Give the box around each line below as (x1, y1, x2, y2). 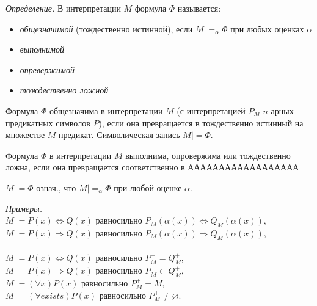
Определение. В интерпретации (5, 2, 121, 14)
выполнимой (20, 43, 64, 56)
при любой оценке (114, 181, 182, 194)
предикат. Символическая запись (59, 128, 180, 141)
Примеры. (5, 202, 43, 214)
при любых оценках (230, 22, 304, 35)
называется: (177, 2, 221, 14)
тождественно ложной (20, 84, 109, 97)
